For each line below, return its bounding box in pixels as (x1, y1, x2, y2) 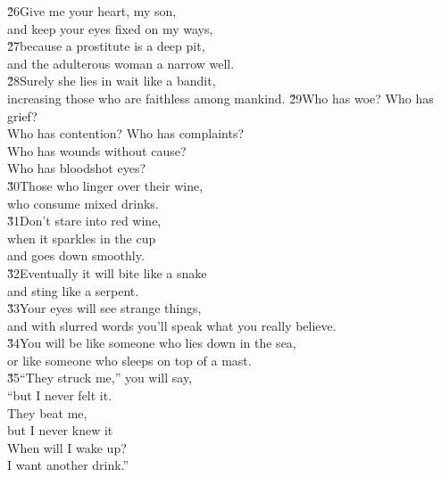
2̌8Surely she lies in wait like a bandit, (7, 71, 216, 90)
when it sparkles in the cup (7, 228, 156, 247)
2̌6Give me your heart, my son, (7, 2, 177, 20)
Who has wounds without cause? (7, 141, 187, 160)
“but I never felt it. (7, 386, 112, 405)
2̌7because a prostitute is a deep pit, (7, 37, 205, 55)
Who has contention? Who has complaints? (7, 124, 245, 143)
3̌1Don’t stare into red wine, (7, 211, 162, 230)
